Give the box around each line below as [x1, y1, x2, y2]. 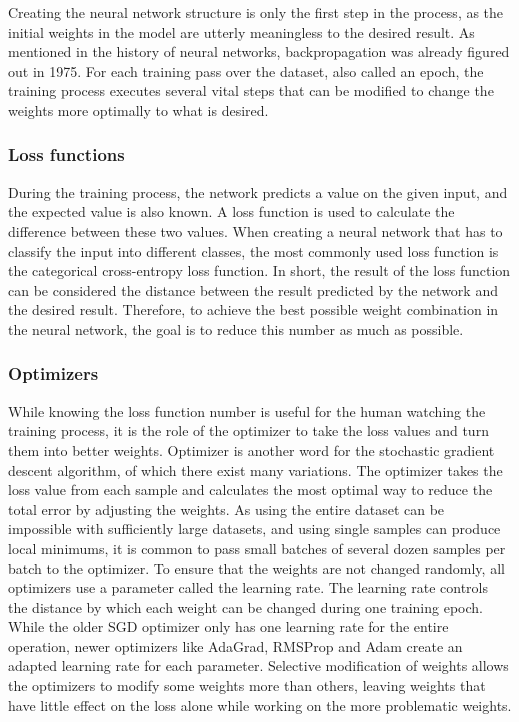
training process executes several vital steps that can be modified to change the [8, 80, 494, 101]
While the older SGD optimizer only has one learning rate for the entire [8, 616, 449, 637]
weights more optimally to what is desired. [8, 99, 269, 120]
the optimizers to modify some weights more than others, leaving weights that [8, 675, 486, 696]
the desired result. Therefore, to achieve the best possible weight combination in [8, 299, 499, 320]
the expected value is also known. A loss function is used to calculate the [8, 201, 455, 222]
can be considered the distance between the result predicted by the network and [8, 279, 498, 300]
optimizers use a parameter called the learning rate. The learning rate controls [8, 577, 489, 598]
